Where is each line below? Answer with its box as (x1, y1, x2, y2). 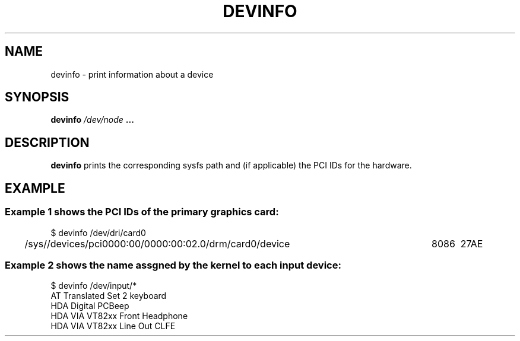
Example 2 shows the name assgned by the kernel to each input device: (5, 259, 341, 271)
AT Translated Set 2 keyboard (50, 291, 167, 301)
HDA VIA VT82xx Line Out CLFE (50, 321, 176, 332)
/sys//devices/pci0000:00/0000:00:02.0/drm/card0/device (24, 237, 290, 250)
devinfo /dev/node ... (50, 114, 134, 125)
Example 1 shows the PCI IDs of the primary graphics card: (5, 206, 279, 218)
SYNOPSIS (5, 90, 69, 105)
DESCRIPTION (5, 135, 90, 150)
